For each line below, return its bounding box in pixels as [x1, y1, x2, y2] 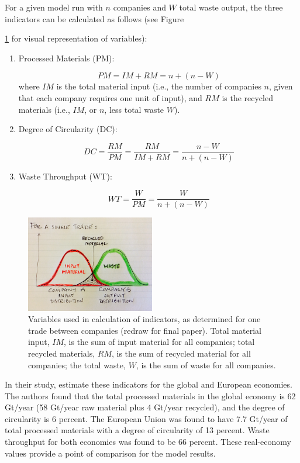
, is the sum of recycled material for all [111, 347, 251, 359]
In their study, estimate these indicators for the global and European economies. [5, 378, 292, 391]
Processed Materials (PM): [18, 51, 115, 64]
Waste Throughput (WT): [18, 170, 112, 182]
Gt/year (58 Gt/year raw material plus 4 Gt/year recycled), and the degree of [5, 401, 285, 413]
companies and [113, 1, 166, 13]
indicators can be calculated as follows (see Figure [5, 12, 184, 25]
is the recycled [222, 91, 273, 103]
